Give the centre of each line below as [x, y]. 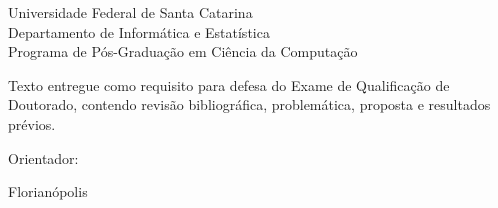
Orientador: [43, 157]
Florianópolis [48, 191]
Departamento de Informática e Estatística [139, 31]
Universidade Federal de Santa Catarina [130, 12]
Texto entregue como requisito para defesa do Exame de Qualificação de [229, 84]
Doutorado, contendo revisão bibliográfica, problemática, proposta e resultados [249, 104]
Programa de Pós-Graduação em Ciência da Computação [183, 51]
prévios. [32, 123]
